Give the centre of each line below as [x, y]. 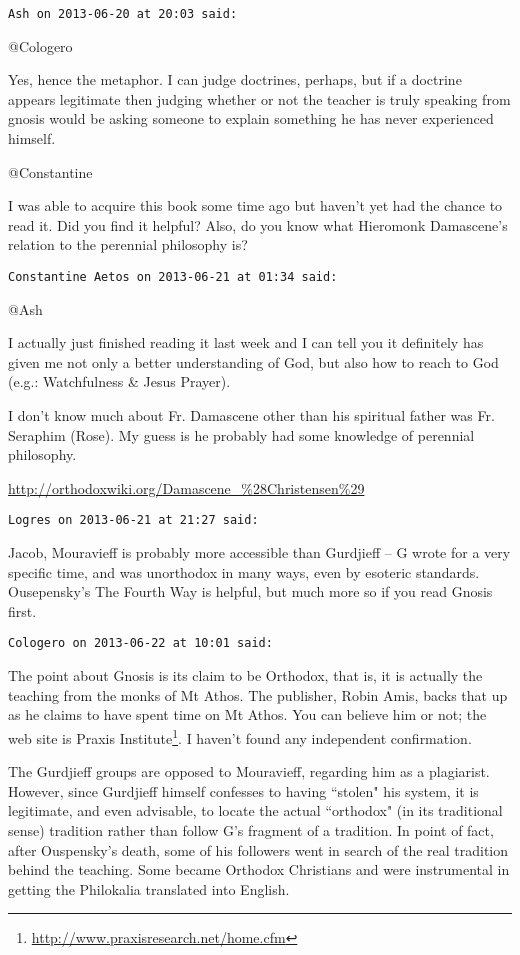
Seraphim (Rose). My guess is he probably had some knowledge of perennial [241, 434]
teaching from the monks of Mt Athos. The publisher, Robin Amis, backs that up [258, 694]
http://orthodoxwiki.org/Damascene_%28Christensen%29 [186, 487]
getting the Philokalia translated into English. [149, 888]
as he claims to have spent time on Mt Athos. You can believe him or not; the [247, 714]
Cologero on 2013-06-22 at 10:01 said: [140, 643]
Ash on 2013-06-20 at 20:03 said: [123, 14]
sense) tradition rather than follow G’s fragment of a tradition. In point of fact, [251, 829]
